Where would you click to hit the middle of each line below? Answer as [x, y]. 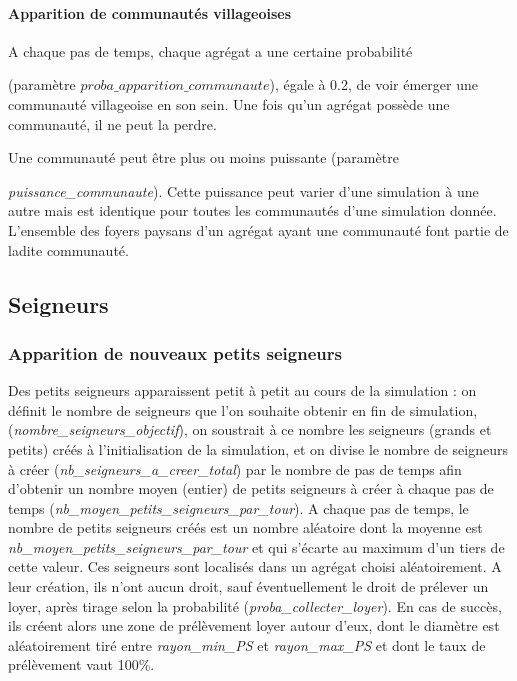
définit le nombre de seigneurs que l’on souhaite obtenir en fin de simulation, [243, 409]
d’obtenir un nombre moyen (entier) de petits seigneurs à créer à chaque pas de [251, 488]
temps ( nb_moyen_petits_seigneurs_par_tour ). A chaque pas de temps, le [238, 507]
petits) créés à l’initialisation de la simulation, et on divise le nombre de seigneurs [258, 448]
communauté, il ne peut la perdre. [112, 123]
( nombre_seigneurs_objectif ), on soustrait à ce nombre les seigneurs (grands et [250, 429]
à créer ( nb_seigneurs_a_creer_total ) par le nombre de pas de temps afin [235, 468]
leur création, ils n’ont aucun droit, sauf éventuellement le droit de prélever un [248, 586]
